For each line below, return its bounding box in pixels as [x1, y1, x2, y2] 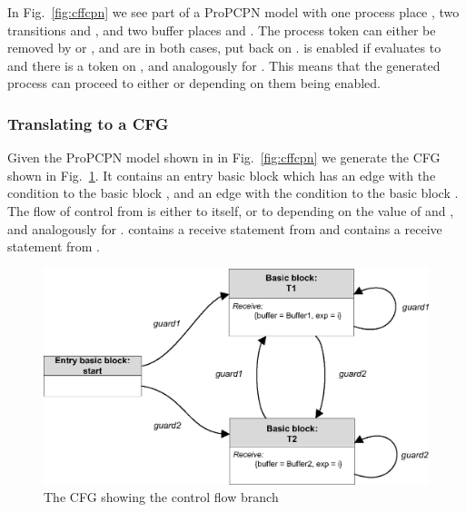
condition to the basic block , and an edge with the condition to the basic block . [7, 183, 459, 202]
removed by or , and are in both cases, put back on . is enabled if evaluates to [7, 38, 441, 57]
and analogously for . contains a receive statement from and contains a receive [7, 219, 442, 238]
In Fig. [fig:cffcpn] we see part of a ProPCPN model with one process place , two [7, 3, 460, 21]
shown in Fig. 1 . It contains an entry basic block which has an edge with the [7, 165, 436, 184]
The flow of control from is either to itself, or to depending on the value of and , [7, 201, 454, 220]
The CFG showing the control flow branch [44, 487, 279, 507]
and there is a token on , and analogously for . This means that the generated [7, 55, 441, 74]
